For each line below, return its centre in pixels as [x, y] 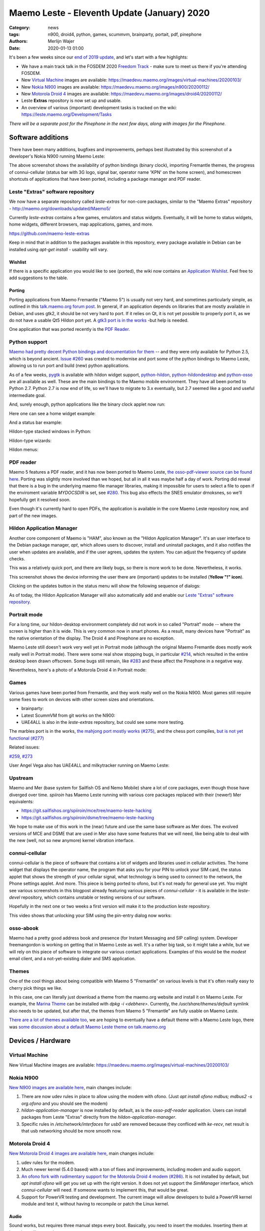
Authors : [18, 41]
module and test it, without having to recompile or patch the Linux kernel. [95, 1204]
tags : [14, 34]
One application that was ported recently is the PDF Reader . [69, 329]
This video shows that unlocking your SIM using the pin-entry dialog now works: [90, 915]
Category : [20, 28]
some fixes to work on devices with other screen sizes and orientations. [82, 699]
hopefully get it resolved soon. [40, 499]
